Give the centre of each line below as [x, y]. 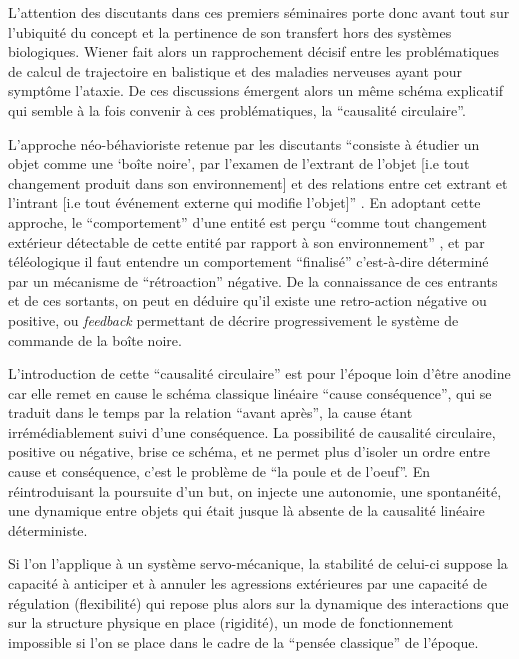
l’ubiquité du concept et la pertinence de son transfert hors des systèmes [230, 31]
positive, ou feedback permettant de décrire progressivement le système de [233, 319]
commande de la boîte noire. [95, 339]
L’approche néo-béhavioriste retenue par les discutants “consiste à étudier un [244, 143]
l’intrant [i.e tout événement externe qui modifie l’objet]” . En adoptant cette [244, 202]
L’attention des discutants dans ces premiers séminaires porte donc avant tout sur [259, 12]
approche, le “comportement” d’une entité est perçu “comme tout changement [247, 221]
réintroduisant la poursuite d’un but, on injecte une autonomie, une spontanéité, [255, 490]
